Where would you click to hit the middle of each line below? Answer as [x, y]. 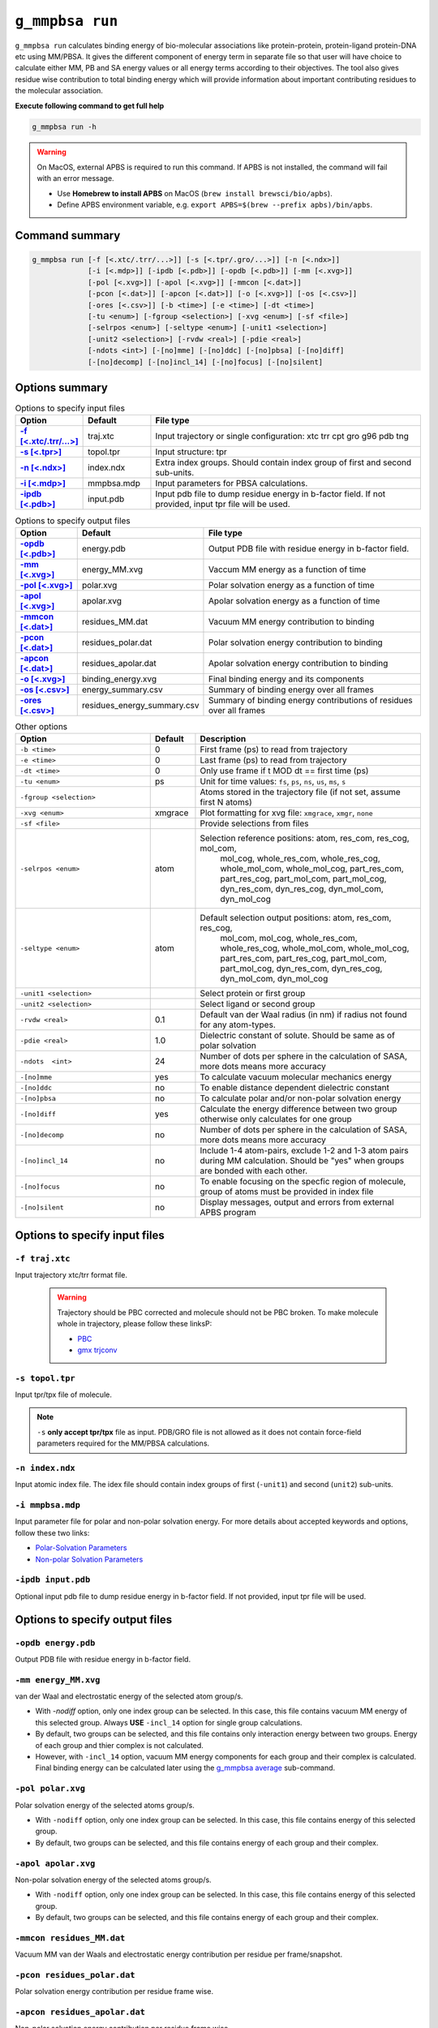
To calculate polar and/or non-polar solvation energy [301, 1098]
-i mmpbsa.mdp [48, 1505]
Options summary [62, 387]
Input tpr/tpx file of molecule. [64, 1394]
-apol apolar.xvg [55, 1863]
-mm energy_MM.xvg [58, 1680]
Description [223, 739]
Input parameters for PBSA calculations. [232, 483]
